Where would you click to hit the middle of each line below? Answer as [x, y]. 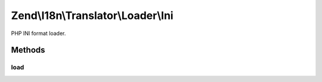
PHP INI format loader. [38, 33]
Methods [28, 50]
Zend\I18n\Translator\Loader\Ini [92, 15]
